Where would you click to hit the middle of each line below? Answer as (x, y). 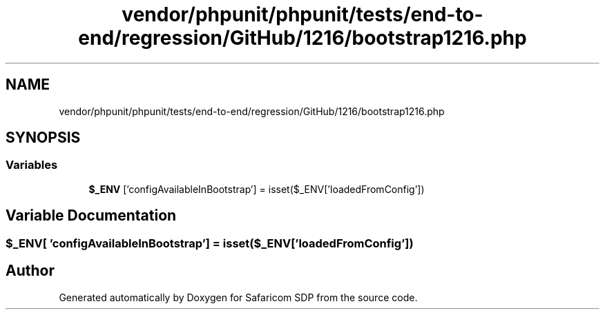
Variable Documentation (91, 216)
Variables (32, 165)
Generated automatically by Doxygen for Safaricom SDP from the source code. (238, 297)
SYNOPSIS (43, 138)
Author (30, 271)
